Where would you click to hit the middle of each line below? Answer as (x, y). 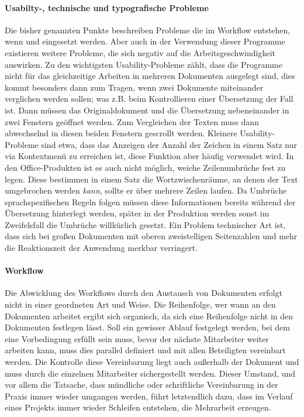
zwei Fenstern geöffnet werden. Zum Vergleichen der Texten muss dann (132, 121)
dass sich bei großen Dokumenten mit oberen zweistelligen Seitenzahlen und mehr (151, 236)
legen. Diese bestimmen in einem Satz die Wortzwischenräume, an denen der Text (151, 179)
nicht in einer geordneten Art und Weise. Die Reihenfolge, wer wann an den (140, 304)
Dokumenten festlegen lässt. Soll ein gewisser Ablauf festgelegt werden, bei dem (147, 327)
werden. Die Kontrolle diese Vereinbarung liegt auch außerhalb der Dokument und (152, 362)
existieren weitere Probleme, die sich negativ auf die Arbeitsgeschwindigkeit (140, 52)
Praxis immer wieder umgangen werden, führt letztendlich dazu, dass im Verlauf (149, 396)
